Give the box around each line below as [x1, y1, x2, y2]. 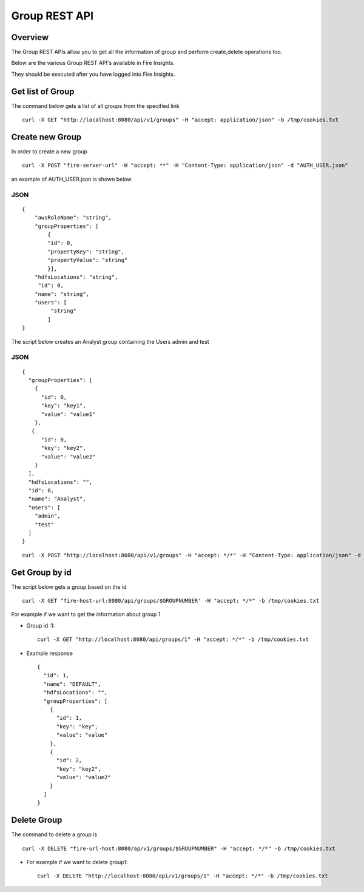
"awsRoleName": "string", [34, 214, 112, 221]
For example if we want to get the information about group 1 [11, 611, 161, 618]
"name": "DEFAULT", [43, 680, 101, 688]
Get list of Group [11, 86, 75, 96]
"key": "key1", [41, 402, 86, 409]
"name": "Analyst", [28, 495, 86, 503]
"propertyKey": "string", [47, 248, 124, 255]
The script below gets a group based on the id [11, 583, 127, 591]
